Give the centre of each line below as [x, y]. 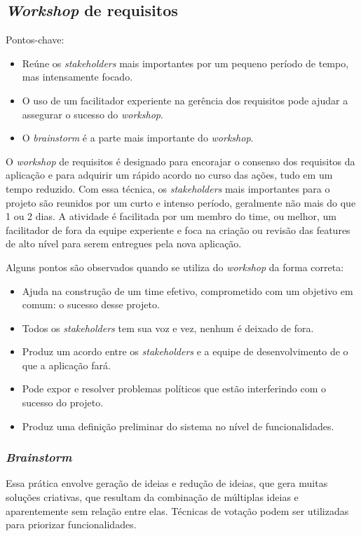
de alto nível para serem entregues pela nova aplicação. [124, 243]
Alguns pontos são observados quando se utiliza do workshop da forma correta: [175, 267]
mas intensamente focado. [77, 77]
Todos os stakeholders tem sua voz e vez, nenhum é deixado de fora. [168, 328]
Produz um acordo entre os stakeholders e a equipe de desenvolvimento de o [185, 351]
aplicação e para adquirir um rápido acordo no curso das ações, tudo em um [169, 175]
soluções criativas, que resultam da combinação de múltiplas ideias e [152, 497]
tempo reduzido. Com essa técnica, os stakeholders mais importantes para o [168, 188]
